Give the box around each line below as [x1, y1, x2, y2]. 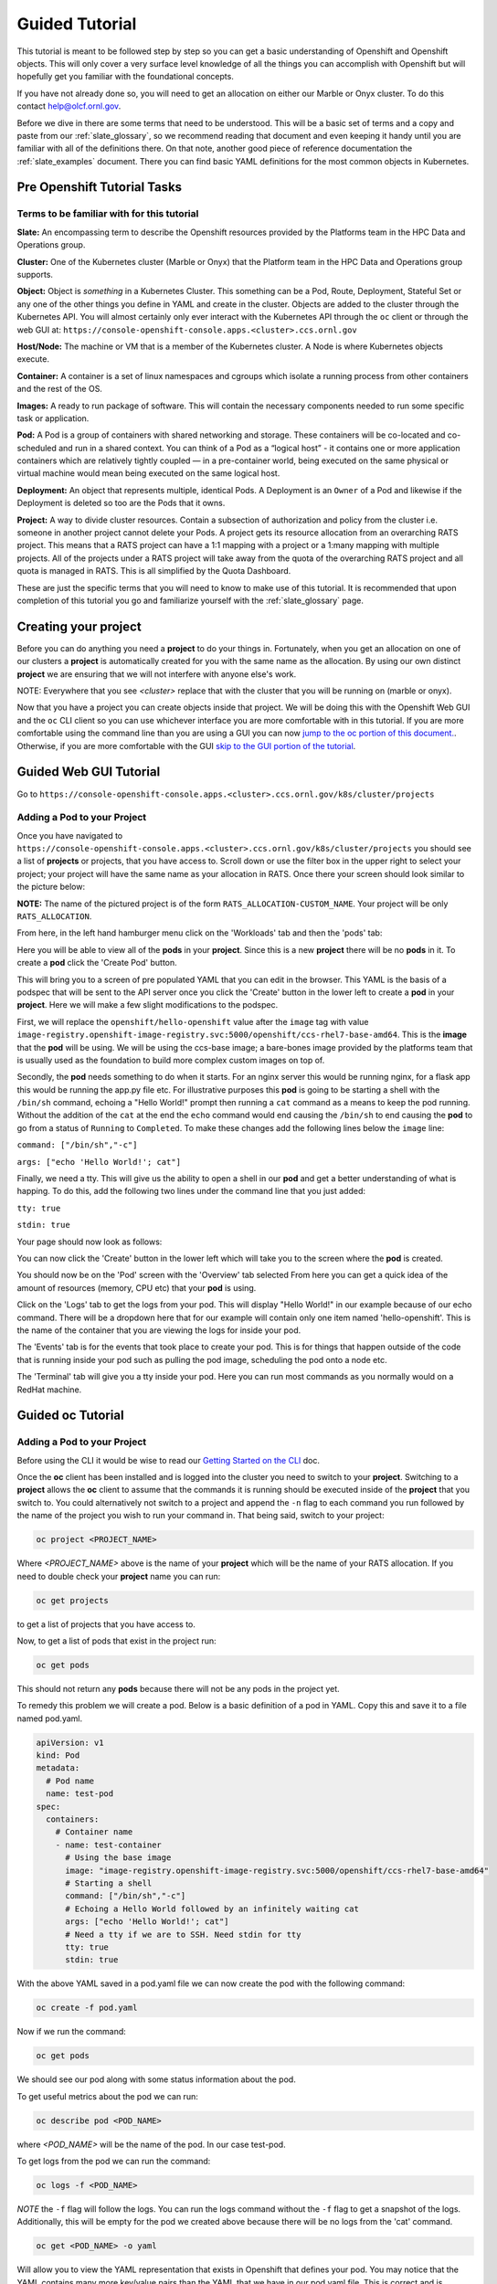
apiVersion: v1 [36, 1737, 104, 1748]
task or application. [16, 412, 90, 424]
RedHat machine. [16, 1384, 82, 1395]
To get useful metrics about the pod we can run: [16, 2090, 198, 2101]
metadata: [36, 1763, 80, 1773]
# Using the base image [65, 1853, 172, 1863]
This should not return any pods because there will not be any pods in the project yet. [16, 1683, 340, 1694]
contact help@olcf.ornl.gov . [16, 100, 122, 111]
